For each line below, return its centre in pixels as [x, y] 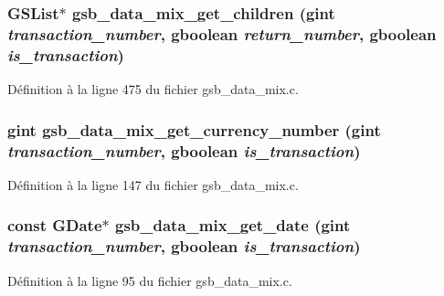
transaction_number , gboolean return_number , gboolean [222, 33]
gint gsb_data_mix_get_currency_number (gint [194, 129]
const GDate [55, 225]
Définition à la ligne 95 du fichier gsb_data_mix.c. [150, 280]
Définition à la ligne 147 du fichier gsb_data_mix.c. [153, 184]
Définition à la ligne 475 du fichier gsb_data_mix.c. [153, 89]
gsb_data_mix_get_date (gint [233, 225]
